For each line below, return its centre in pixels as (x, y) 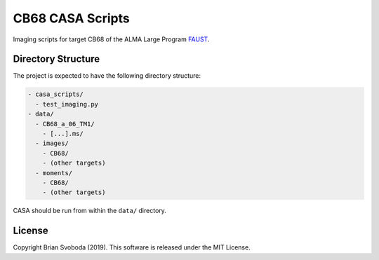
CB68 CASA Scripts (71, 18)
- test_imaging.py (67, 104)
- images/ (52, 143)
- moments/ (54, 173)
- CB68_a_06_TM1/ (65, 124)
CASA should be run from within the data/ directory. (89, 211)
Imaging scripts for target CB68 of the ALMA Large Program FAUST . (111, 39)
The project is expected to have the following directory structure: (107, 76)
